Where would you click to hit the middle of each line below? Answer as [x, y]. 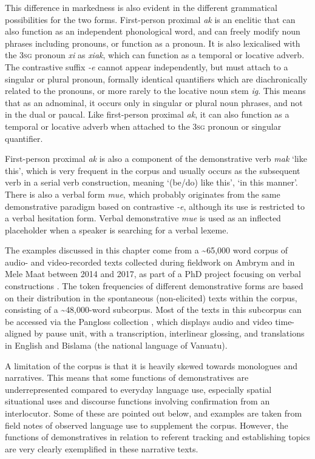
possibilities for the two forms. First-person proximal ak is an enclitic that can [150, 19]
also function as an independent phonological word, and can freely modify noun [153, 31]
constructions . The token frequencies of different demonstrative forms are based [154, 286]
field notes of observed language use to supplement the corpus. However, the [147, 425]
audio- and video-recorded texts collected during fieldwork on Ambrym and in [150, 262]
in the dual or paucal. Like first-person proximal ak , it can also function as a [147, 114]
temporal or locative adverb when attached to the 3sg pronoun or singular [143, 126]
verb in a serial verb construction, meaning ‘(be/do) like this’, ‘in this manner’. [151, 182]
